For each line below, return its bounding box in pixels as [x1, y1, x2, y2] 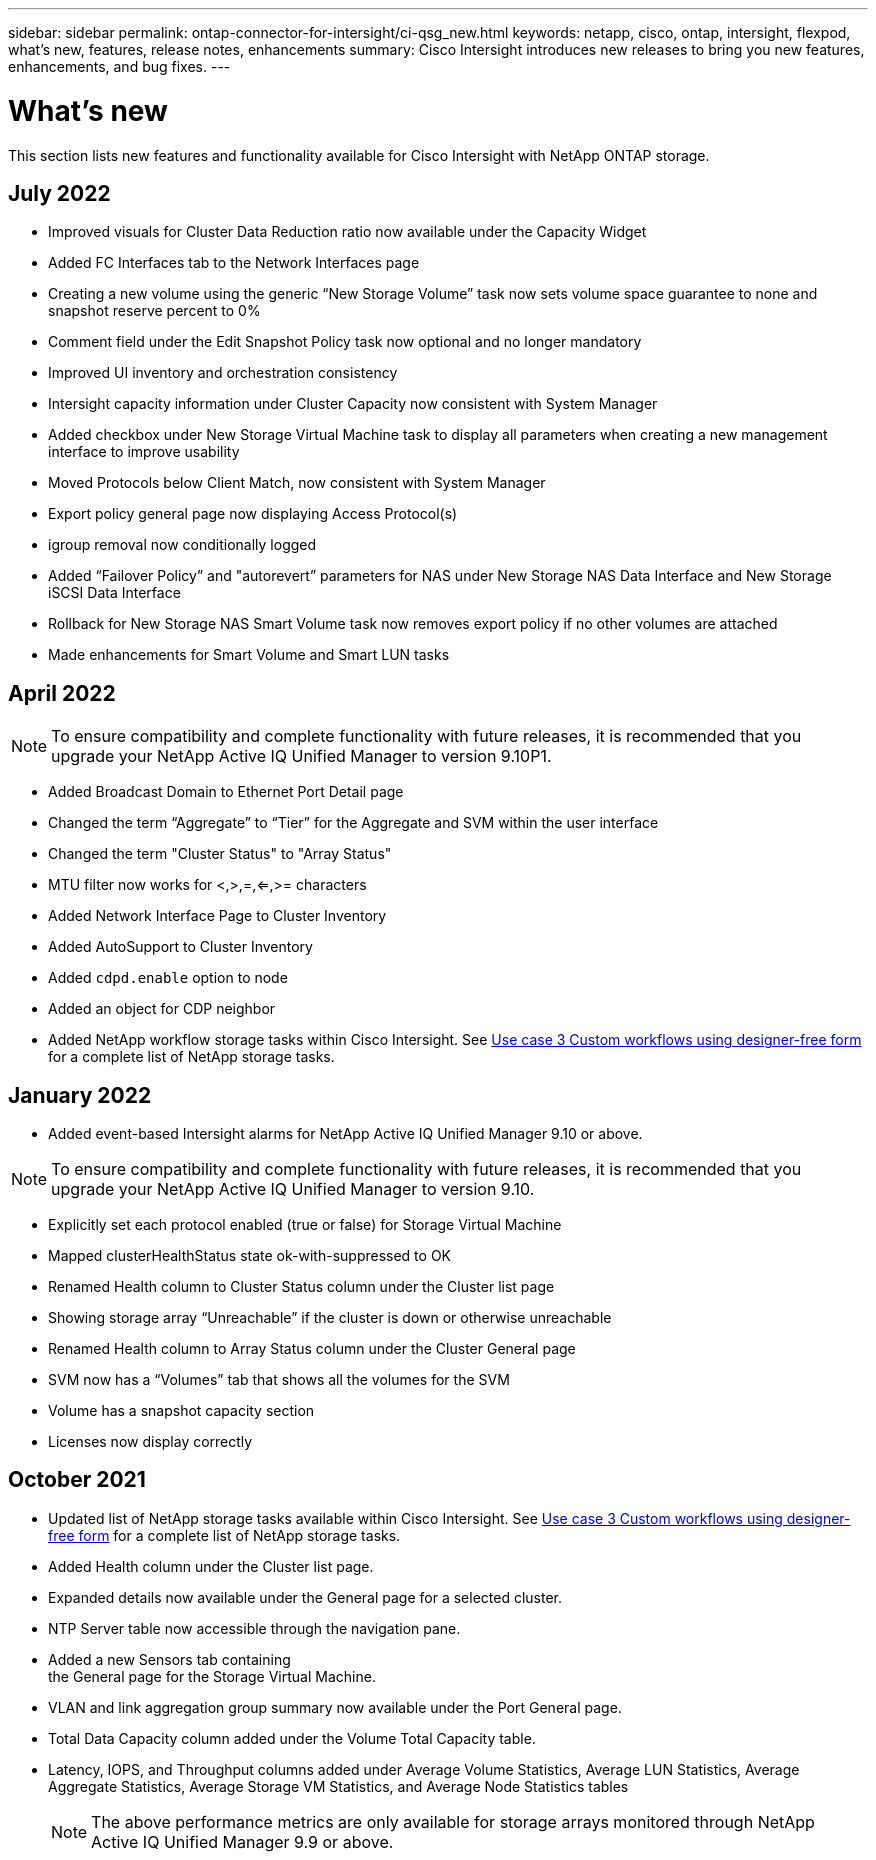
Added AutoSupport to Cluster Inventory [48, 938, 313, 956]
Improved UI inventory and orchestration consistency [48, 364, 398, 382]
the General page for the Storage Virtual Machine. [48, 1667, 376, 1685]
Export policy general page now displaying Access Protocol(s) [48, 505, 458, 523]
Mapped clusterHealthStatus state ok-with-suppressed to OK [48, 1247, 451, 1265]
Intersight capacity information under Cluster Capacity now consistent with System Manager [48, 395, 658, 413]
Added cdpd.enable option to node [48, 969, 288, 987]
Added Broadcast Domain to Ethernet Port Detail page [48, 783, 404, 801]
